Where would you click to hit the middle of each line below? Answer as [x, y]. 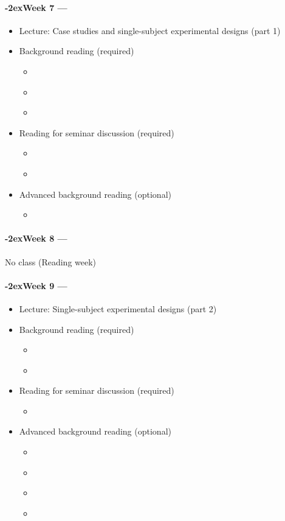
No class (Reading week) [51, 261]
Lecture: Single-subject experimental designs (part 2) [118, 308]
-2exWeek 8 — [36, 238]
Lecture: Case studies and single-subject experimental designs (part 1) [150, 30]
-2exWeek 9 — [36, 285]
